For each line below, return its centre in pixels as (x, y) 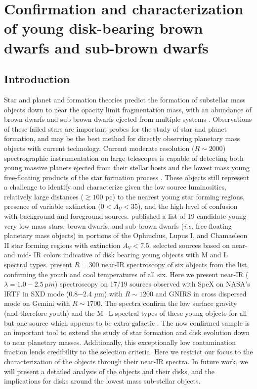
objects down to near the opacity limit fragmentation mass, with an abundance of (128, 109)
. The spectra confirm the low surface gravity (169, 303)
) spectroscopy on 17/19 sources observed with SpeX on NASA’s (152, 284)
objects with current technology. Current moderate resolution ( (99, 148)
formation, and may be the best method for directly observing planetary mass (122, 138)
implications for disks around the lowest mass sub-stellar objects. (102, 381)
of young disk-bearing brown (104, 28)
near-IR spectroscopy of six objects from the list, (175, 265)
